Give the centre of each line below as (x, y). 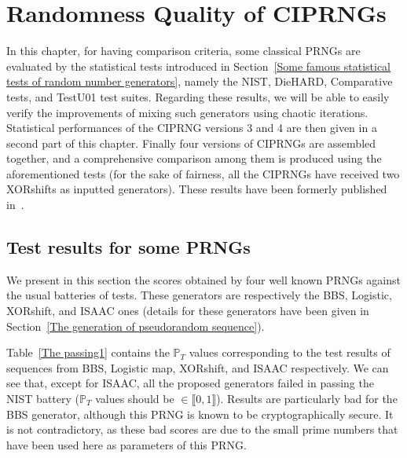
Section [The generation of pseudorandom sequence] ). (136, 326)
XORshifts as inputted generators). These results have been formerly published (197, 189)
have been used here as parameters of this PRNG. (126, 444)
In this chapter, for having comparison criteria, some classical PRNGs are (183, 51)
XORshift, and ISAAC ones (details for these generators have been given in (188, 311)
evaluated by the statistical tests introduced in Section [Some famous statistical (199, 66)
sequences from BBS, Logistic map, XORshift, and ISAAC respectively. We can (198, 367)
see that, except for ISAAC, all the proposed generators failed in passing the (190, 383)
